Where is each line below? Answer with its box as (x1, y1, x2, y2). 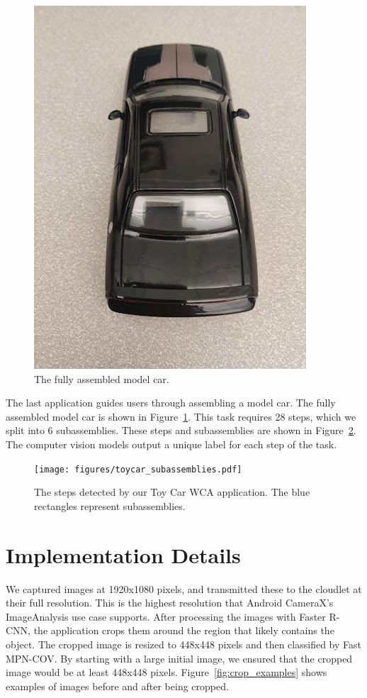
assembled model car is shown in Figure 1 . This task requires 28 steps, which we (6, 409, 356, 423)
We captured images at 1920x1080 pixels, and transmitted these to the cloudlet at (6, 581, 362, 596)
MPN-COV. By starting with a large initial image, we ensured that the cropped (6, 650, 353, 665)
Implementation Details (6, 540, 241, 569)
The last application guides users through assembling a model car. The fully (6, 395, 336, 410)
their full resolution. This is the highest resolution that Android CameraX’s (6, 595, 334, 610)
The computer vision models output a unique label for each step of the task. (6, 436, 337, 451)
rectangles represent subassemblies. (34, 498, 186, 513)
